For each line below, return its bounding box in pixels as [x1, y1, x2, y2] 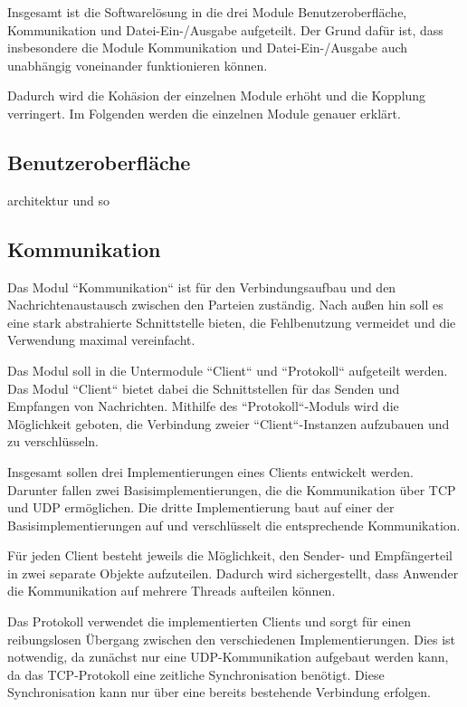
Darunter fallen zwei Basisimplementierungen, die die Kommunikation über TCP [7, 480, 456, 499]
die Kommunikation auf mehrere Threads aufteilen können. [7, 581, 336, 600]
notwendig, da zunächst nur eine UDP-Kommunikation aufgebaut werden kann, [7, 647, 449, 666]
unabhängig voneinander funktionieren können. [7, 55, 268, 74]
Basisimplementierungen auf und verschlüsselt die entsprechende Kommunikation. [7, 515, 461, 534]
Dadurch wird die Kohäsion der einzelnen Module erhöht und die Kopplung [7, 86, 426, 105]
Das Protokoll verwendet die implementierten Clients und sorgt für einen [7, 612, 412, 631]
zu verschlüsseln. [7, 432, 99, 451]
